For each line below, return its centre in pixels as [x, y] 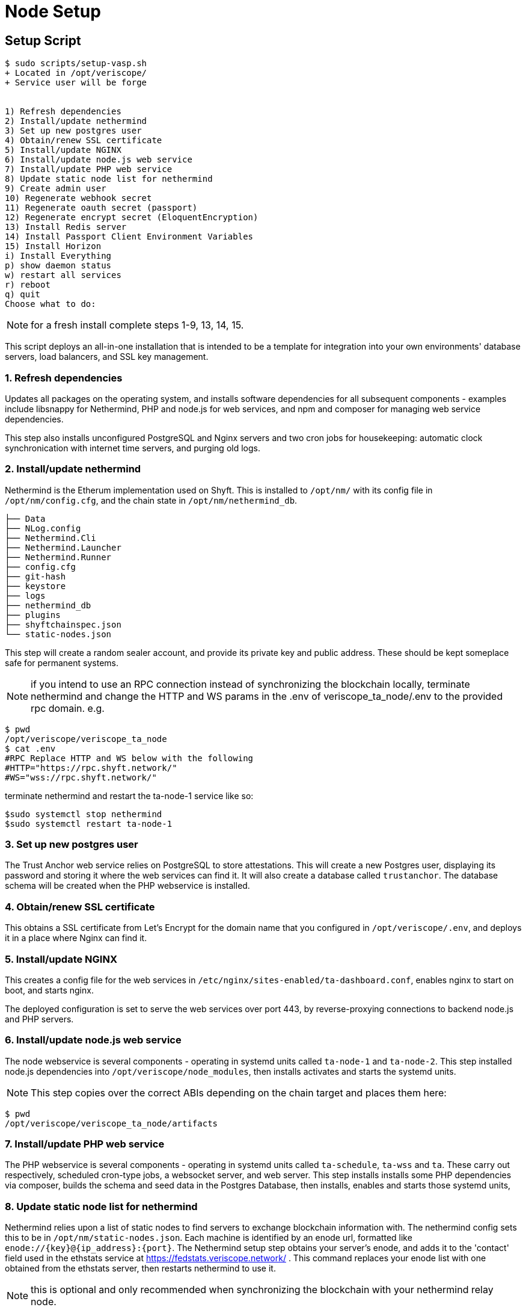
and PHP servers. [39, 1019]
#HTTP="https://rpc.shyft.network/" [91, 768]
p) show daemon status [58, 266]
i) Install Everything [58, 256]
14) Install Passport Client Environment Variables [129, 237]
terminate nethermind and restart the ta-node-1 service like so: [129, 796]
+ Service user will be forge [76, 83]
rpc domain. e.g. [68, 708]
